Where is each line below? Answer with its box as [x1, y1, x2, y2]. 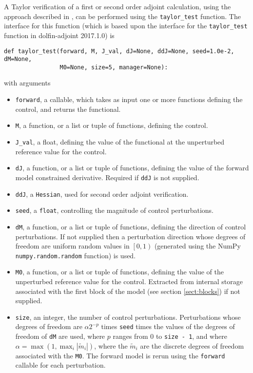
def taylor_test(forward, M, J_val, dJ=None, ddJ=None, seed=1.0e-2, [4, 47, 234, 55]
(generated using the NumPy [154, 241, 241, 251]
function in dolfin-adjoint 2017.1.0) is [4, 30, 115, 40]
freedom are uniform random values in [15, 241, 130, 251]
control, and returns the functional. [15, 104, 121, 114]
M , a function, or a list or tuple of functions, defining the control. [15, 120, 208, 130]
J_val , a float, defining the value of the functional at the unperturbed [15, 136, 225, 146]
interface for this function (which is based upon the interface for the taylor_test [4, 21, 248, 31]
